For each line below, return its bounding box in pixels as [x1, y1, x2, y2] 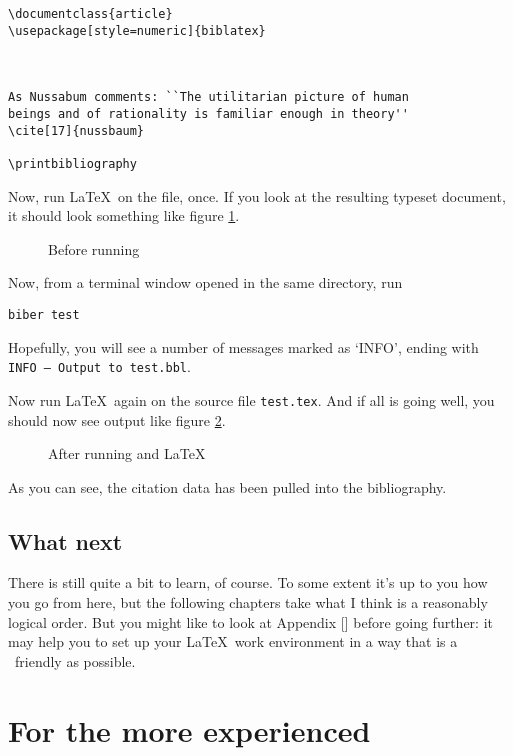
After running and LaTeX [48, 443, 206, 464]
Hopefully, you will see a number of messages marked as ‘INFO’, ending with [8, 336, 479, 357]
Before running [48, 238, 140, 259]
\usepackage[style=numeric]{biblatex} [8, 23, 266, 38]
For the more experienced [8, 709, 371, 750]
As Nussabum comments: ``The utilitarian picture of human [8, 90, 409, 105]
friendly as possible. [14, 650, 136, 671]
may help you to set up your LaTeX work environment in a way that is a [8, 631, 458, 652]
